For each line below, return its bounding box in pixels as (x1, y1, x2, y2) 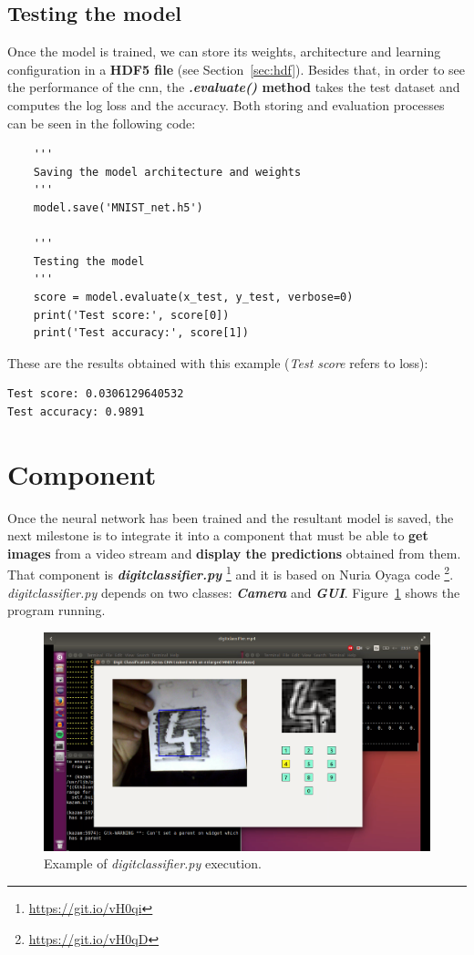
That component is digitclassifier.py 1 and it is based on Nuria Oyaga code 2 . (7, 562, 454, 584)
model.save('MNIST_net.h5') (33, 200, 203, 214)
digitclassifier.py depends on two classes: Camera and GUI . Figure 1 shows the (7, 582, 460, 601)
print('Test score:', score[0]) (33, 308, 230, 322)
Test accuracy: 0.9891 (7, 405, 145, 418)
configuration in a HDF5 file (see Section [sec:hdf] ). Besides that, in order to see (7, 59, 466, 78)
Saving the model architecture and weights (33, 165, 302, 179)
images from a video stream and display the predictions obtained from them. (7, 543, 461, 562)
